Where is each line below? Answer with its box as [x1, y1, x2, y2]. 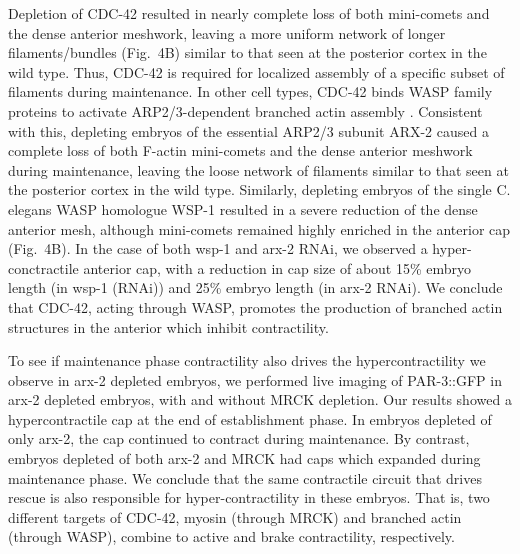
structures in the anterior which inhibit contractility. [8, 316, 329, 337]
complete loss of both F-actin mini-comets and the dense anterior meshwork [8, 140, 473, 161]
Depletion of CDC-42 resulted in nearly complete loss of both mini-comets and [8, 3, 490, 23]
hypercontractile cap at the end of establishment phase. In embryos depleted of [8, 408, 492, 429]
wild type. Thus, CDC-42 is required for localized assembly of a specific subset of [8, 61, 505, 82]
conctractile [8, 257, 79, 278]
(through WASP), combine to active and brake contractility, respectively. [8, 526, 455, 547]
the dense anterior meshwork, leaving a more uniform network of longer [8, 22, 446, 43]
